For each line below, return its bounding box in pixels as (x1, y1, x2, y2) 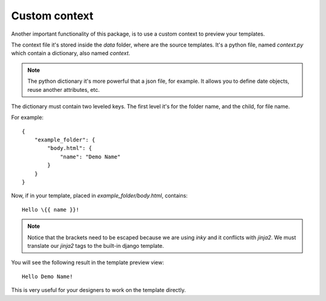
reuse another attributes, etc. (27, 86, 100, 93)
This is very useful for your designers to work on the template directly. (11, 286, 187, 294)
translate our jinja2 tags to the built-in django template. (27, 242, 164, 249)
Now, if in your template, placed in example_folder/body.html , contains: (11, 192, 188, 199)
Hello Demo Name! (22, 273, 73, 280)
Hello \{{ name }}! (22, 206, 80, 213)
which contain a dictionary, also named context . (11, 50, 130, 57)
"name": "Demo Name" (60, 153, 121, 160)
